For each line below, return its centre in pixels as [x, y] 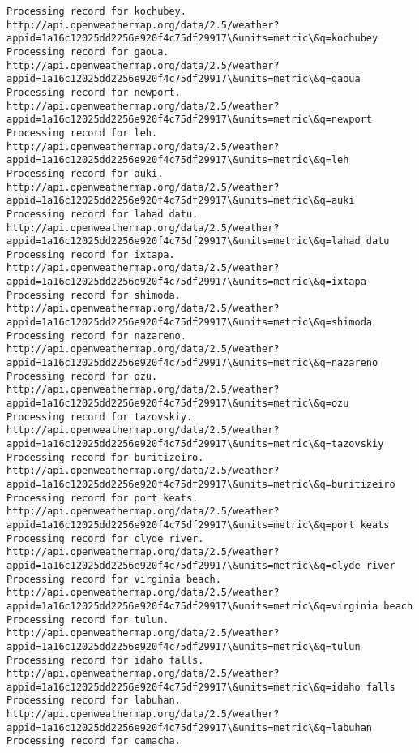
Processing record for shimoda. [94, 295]
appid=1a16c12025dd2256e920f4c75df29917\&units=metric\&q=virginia [192, 606]
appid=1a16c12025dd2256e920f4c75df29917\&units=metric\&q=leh [178, 160]
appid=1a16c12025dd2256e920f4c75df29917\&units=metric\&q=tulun [184, 646]
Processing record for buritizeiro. [105, 457]
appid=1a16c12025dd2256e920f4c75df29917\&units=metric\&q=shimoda [190, 323]
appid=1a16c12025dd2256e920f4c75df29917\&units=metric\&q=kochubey [192, 39]
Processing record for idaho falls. [105, 660]
